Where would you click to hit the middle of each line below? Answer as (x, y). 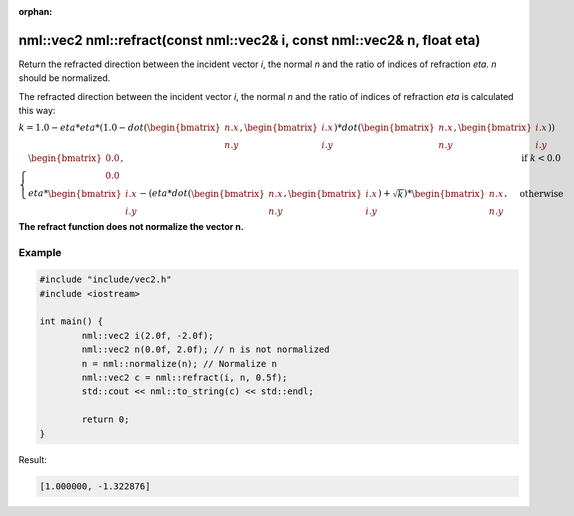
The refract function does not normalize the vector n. (131, 226)
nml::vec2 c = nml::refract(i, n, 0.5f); (184, 378)
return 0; (105, 419)
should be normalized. (64, 78)
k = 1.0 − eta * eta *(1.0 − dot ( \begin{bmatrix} (120, 128)
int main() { (71, 321)
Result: (32, 459)
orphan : (35, 11)
